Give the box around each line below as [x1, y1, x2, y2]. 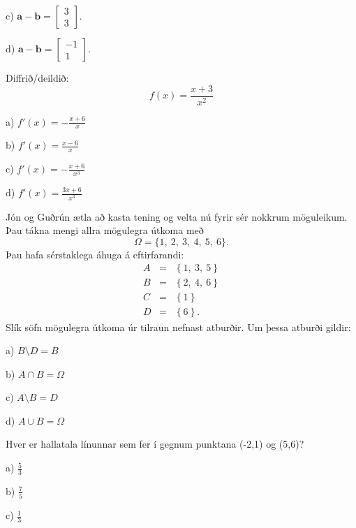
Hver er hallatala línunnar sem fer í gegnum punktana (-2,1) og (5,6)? [6, 437, 304, 451]
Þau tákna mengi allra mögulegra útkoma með [6, 223, 204, 237]
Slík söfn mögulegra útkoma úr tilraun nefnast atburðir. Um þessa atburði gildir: [6, 319, 351, 334]
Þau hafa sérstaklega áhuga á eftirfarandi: [6, 247, 184, 261]
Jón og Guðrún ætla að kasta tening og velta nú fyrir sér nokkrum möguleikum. [6, 209, 348, 223]
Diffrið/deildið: [6, 71, 69, 85]
